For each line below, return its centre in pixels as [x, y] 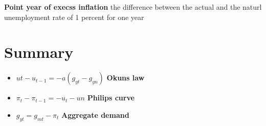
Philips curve [111, 98]
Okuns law [126, 78]
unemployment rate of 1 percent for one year [74, 17]
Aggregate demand [95, 114]
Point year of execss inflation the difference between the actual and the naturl [133, 7]
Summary [39, 52]
